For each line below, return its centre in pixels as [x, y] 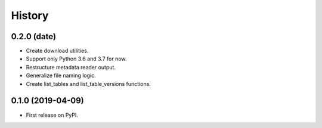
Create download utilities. [57, 51]
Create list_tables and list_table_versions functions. [89, 84]
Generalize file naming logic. [61, 76]
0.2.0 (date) [34, 36]
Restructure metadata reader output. [71, 67]
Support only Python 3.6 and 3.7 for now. [76, 59]
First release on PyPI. [52, 115]
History [30, 15]
